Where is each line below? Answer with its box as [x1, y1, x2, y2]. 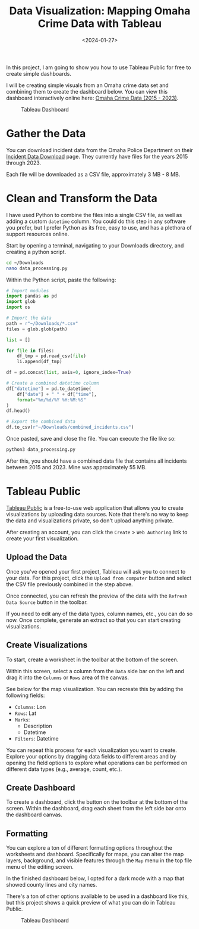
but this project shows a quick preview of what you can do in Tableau [6, 899, 176, 906]
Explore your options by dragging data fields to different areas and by [6, 753, 176, 760]
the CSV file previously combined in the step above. [6, 580, 133, 588]
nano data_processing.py [6, 265, 68, 271]
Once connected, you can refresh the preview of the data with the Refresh [6, 592, 188, 599]
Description [23, 722, 52, 729]
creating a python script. [6, 248, 67, 255]
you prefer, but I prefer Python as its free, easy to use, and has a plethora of [6, 224, 192, 231]
